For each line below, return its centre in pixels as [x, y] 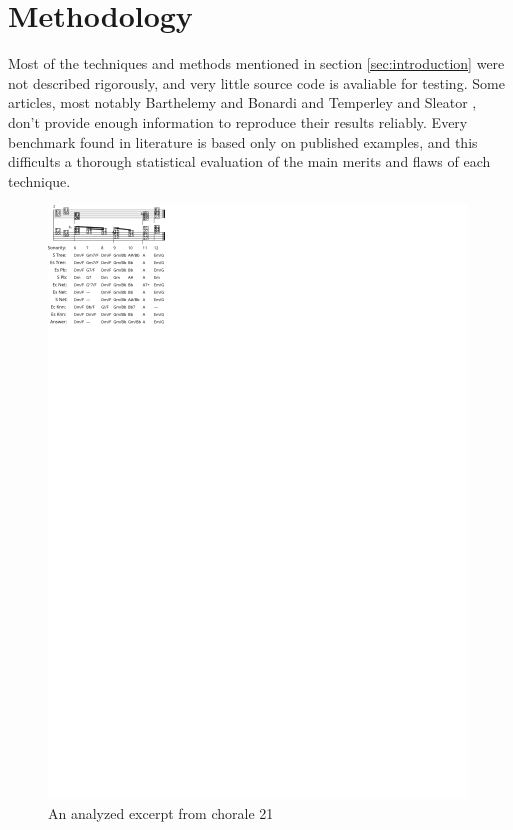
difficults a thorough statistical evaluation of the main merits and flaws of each [249, 161]
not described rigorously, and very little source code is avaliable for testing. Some [256, 82]
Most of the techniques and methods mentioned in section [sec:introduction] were [256, 63]
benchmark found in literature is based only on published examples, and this [243, 141]
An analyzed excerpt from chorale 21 [161, 812]
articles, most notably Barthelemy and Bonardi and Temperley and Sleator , [242, 102]
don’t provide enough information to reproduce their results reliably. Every [238, 121]
